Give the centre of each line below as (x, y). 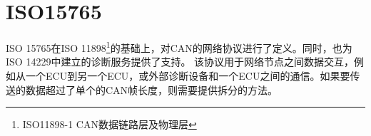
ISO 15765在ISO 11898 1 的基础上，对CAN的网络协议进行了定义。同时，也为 (179, 47)
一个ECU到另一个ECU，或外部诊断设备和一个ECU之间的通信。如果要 (188, 75)
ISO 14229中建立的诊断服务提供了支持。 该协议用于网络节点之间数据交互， (180, 62)
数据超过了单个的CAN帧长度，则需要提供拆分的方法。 (152, 89)
